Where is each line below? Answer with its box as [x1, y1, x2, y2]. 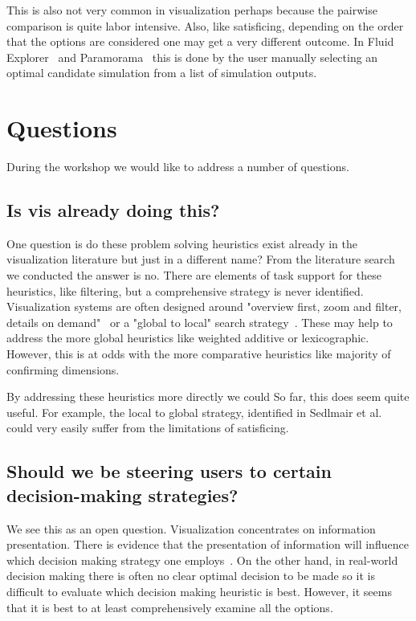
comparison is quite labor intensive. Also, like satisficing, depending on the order [6, 17, 404, 34]
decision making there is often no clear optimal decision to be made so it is [6, 567, 375, 584]
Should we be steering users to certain [6, 459, 332, 484]
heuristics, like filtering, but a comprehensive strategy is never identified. [6, 282, 364, 299]
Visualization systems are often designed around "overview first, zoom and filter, [6, 298, 402, 315]
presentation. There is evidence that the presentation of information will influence [6, 536, 409, 553]
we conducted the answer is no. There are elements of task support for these [6, 267, 381, 284]
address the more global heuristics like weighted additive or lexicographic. [6, 329, 369, 346]
